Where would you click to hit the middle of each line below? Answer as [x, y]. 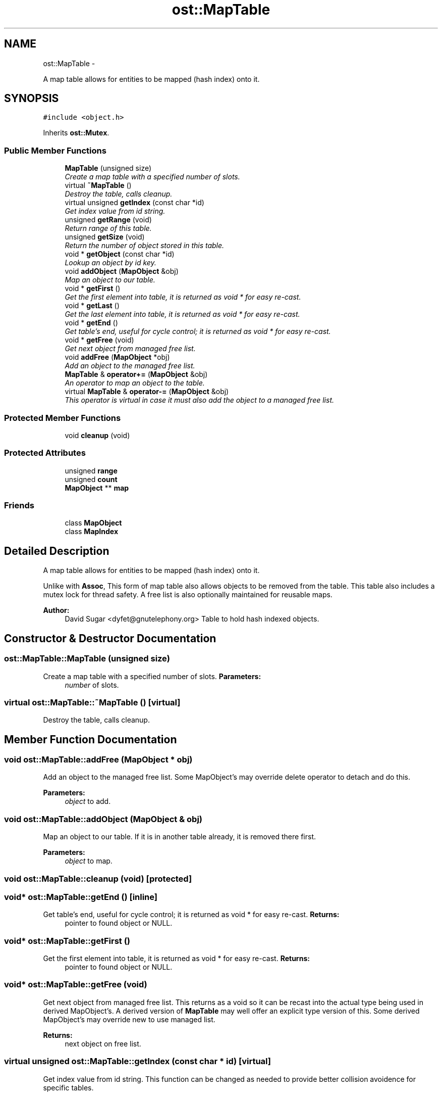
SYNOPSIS [32, 99]
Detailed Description [57, 551]
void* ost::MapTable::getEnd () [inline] [81, 897]
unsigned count [91, 479]
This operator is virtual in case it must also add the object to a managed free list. [200, 400]
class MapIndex [92, 532]
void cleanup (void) [97, 435]
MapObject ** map [97, 488]
